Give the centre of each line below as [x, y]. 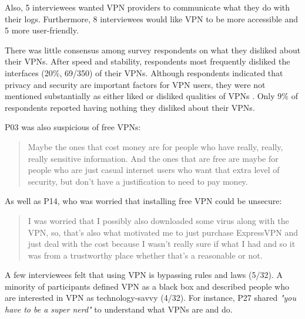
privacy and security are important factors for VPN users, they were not [135, 84]
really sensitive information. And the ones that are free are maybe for [153, 158]
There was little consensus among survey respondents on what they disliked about [153, 50]
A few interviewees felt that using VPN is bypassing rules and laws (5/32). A [144, 275]
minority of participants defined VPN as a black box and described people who [147, 286]
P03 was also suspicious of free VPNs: [73, 127]
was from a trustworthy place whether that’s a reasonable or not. [145, 255]
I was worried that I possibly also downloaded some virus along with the [158, 220]
